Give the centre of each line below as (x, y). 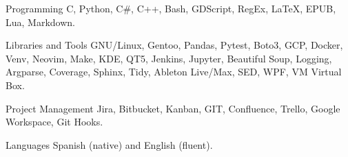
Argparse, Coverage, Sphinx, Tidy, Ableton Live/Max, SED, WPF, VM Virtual (174, 72)
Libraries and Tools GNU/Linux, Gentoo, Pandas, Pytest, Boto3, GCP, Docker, (174, 45)
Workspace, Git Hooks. (54, 122)
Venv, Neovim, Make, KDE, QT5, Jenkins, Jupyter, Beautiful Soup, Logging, (169, 58)
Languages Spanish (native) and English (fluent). (109, 144)
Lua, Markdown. (40, 22)
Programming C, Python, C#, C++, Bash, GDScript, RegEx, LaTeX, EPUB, (171, 8)
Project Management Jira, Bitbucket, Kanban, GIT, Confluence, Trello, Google (173, 108)
